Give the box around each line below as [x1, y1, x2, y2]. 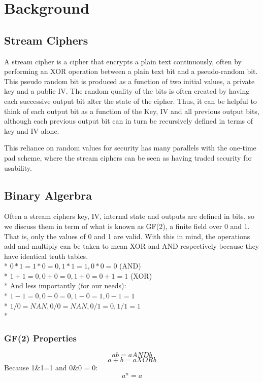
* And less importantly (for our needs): [4, 280, 126, 291]
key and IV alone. [4, 125, 59, 136]
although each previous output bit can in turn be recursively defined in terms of [4, 116, 253, 126]
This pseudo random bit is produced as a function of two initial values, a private [4, 75, 255, 86]
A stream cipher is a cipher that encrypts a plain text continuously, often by [4, 56, 242, 66]
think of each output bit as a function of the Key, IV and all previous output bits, [4, 105, 259, 116]
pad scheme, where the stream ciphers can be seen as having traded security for [4, 152, 252, 163]
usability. [4, 162, 32, 173]
